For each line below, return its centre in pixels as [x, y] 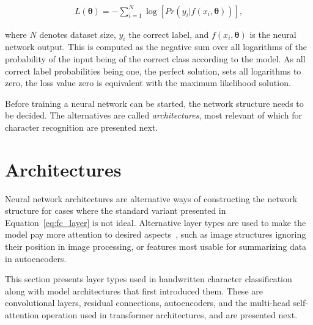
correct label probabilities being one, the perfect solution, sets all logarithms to [153, 71]
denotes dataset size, [78, 34]
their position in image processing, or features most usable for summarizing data [156, 246]
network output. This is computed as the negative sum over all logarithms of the [156, 47]
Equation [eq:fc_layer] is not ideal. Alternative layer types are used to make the [156, 222]
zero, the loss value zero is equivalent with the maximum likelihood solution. [148, 83]
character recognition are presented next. [82, 127]
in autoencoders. [36, 258]
